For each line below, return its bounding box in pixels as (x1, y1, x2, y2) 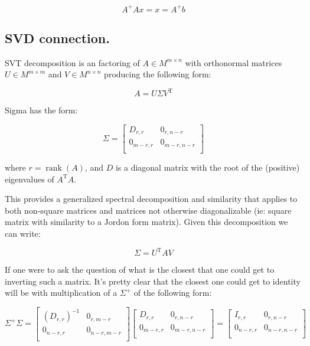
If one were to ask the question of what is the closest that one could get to (5, 263, 275, 276)
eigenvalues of (5, 172, 54, 185)
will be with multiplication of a (5, 286, 118, 299)
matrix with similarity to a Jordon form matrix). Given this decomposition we (5, 216, 288, 228)
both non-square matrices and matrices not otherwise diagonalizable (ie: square (5, 204, 292, 216)
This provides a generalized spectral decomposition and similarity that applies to (5, 192, 298, 205)
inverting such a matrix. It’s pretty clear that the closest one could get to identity (5, 275, 301, 287)
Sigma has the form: (5, 104, 78, 116)
